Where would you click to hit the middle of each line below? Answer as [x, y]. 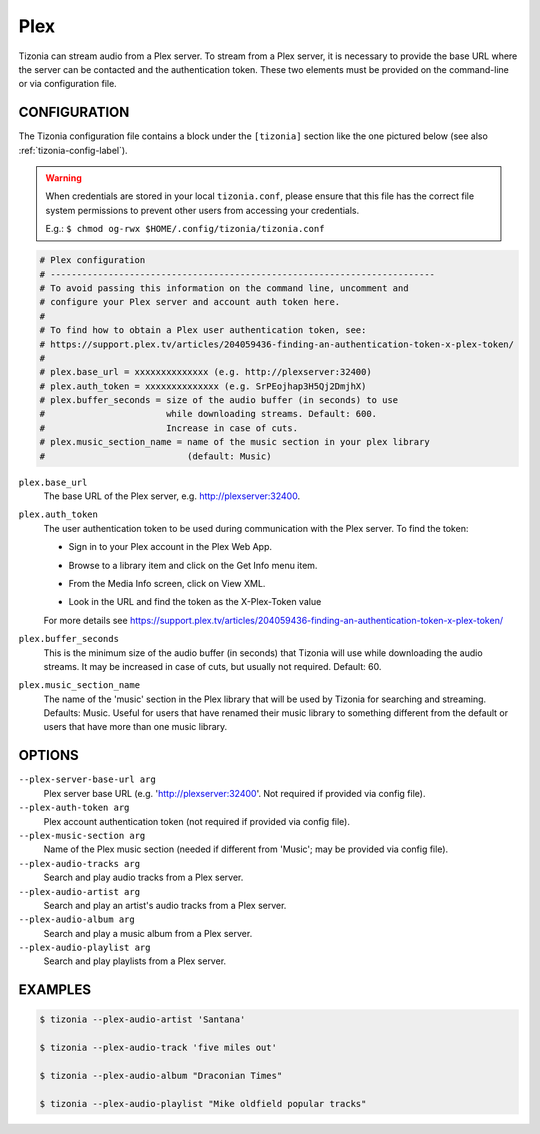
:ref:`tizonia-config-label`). [73, 150]
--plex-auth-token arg [74, 808]
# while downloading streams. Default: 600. [208, 414]
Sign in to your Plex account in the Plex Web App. [170, 547]
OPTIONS [48, 755]
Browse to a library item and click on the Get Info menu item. [193, 565]
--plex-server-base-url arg [87, 779]
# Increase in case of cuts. [169, 428]
